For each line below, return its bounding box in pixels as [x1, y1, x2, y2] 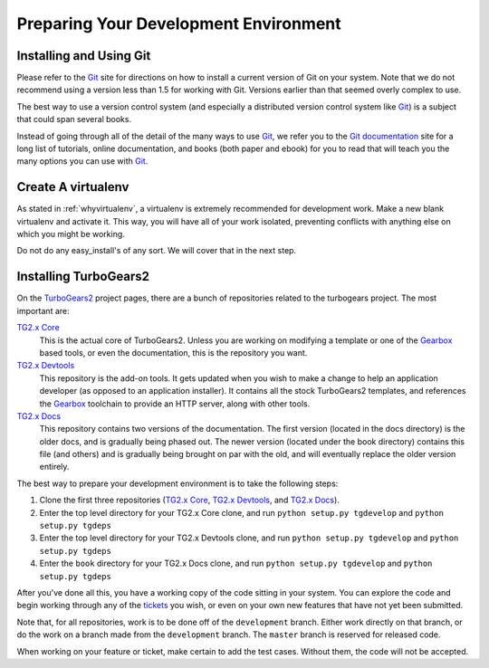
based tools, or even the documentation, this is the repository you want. [39, 347, 308, 358]
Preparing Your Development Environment [16, 14, 341, 33]
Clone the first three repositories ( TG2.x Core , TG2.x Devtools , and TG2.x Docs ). [39, 494, 340, 506]
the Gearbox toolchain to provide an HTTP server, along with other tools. [39, 398, 311, 409]
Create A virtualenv [16, 179, 129, 195]
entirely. [39, 462, 70, 472]
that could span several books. [16, 114, 131, 125]
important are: [16, 305, 70, 316]
